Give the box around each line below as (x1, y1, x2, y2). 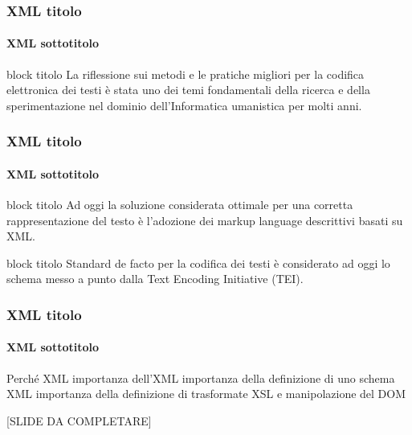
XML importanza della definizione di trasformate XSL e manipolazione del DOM (6, 385, 406, 402)
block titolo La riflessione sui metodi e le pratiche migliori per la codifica (6, 65, 365, 82)
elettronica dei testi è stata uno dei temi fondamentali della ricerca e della (6, 81, 370, 98)
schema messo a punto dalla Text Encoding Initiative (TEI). (6, 270, 304, 287)
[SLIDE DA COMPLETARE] (6, 412, 152, 429)
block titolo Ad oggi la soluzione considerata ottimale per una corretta (6, 196, 353, 213)
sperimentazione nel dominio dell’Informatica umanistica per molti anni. (6, 96, 362, 113)
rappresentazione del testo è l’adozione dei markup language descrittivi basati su (6, 211, 403, 228)
